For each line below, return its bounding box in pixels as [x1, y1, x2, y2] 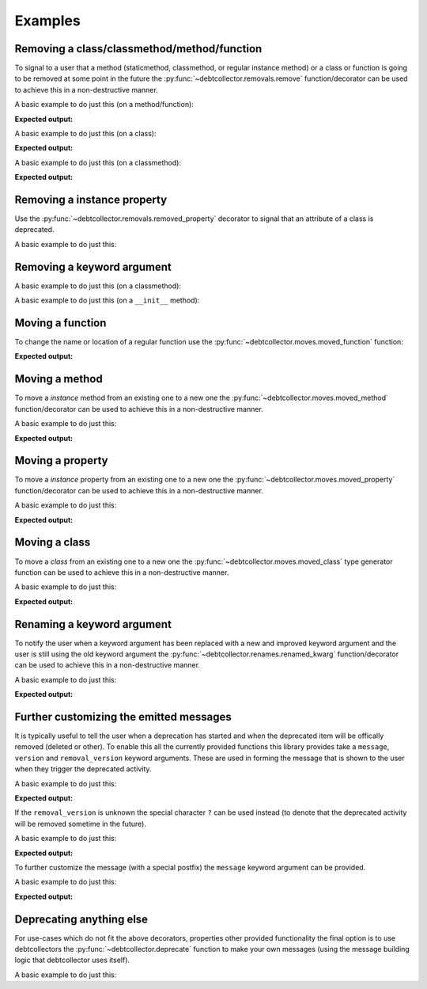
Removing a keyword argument [14, 260, 172, 273]
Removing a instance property [14, 193, 168, 206]
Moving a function [14, 316, 107, 329]
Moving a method [14, 372, 103, 386]
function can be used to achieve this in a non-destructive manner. [14, 567, 229, 577]
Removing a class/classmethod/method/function [14, 42, 263, 55]
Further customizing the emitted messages [14, 709, 232, 724]
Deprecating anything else [14, 912, 149, 926]
